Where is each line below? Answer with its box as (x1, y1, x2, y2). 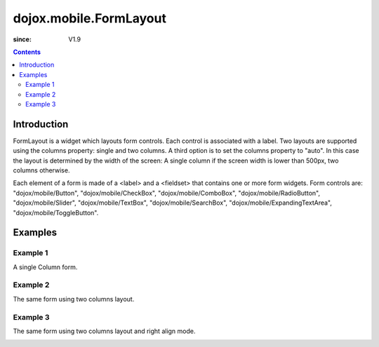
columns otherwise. (13, 165, 70, 175)
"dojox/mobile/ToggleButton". (13, 208, 99, 217)
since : (13, 35, 32, 43)
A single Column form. (13, 263, 78, 271)
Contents (13, 48, 41, 56)
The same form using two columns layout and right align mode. (13, 327, 196, 335)
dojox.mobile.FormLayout (13, 11, 166, 26)
